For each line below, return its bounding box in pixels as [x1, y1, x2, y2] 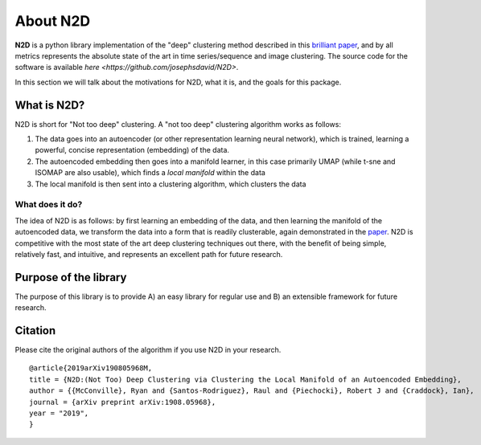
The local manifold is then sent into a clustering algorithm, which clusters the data [35, 179, 306, 189]
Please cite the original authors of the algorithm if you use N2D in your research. [14, 345, 282, 355]
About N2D [14, 12, 91, 30]
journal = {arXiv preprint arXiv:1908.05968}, [29, 398, 216, 406]
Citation [14, 324, 56, 337]
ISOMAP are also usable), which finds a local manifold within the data [35, 168, 265, 178]
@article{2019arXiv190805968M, [29, 364, 153, 373]
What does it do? [14, 199, 83, 210]
